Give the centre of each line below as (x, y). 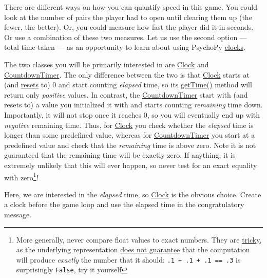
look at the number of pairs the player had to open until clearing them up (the (128, 17)
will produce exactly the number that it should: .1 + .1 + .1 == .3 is (128, 259)
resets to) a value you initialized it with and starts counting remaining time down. (133, 105)
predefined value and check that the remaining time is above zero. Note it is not (130, 145)
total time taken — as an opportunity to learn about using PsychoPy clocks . (125, 47)
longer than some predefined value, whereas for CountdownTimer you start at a (130, 135)
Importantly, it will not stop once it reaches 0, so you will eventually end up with (132, 114)
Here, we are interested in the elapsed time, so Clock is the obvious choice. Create (133, 194)
